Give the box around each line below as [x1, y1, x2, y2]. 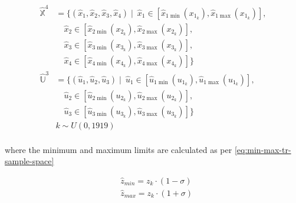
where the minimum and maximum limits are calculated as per [5, 143, 232, 155]
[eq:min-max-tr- [234, 143, 291, 155]
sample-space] [5, 155, 54, 167]
